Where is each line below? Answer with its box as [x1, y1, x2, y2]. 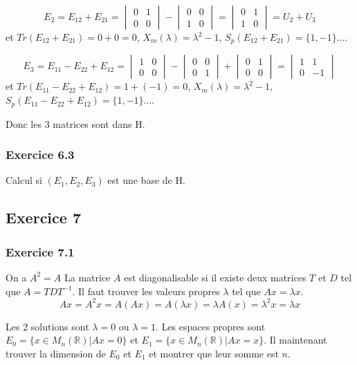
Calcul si [6, 173, 42, 187]
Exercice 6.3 [6, 146, 75, 163]
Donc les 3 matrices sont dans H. [6, 116, 145, 131]
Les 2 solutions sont [6, 319, 89, 333]
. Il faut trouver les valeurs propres [72, 283, 220, 298]
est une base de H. [107, 173, 185, 187]
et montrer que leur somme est [149, 346, 279, 360]
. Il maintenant [264, 333, 327, 347]
